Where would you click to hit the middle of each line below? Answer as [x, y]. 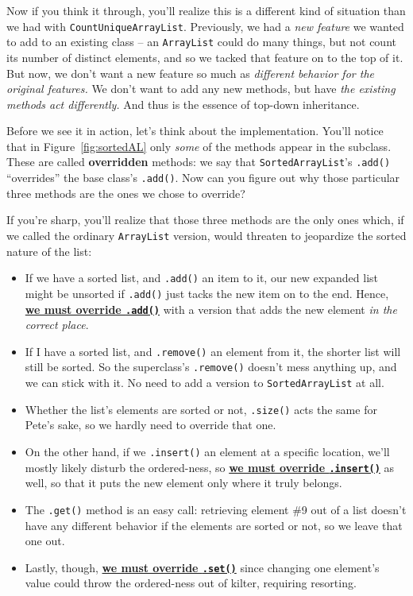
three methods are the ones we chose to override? [126, 193]
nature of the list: [49, 251]
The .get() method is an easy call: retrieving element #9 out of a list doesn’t [216, 509]
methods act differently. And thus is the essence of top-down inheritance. [183, 104]
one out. [45, 541]
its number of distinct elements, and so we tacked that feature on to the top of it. [205, 57]
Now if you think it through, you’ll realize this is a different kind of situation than [206, 10]
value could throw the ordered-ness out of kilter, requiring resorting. [191, 583]
